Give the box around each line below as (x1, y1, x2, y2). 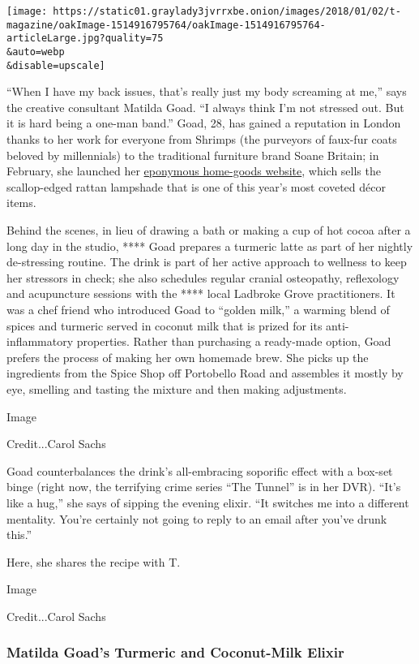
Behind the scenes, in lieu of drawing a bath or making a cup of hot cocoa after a (6, 222, 411, 239)
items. (6, 194, 36, 211)
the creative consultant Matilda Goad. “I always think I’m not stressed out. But (6, 98, 404, 115)
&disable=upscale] (6, 59, 105, 71)
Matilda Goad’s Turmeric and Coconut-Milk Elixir (6, 642, 344, 662)
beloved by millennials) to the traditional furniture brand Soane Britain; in (6, 146, 379, 163)
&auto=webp (6, 45, 65, 58)
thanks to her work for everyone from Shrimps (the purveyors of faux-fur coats (6, 131, 397, 148)
